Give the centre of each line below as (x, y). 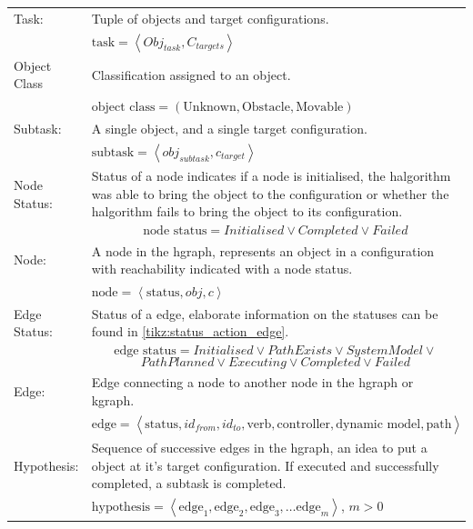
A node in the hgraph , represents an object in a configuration (263, 250)
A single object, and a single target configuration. (229, 129)
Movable (320, 108)
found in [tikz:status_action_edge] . (190, 331)
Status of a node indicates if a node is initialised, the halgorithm (271, 176)
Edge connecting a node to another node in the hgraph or (252, 382)
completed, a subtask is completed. (189, 483)
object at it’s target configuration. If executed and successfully (265, 465)
